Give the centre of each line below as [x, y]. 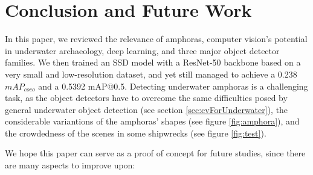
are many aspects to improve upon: [70, 165]
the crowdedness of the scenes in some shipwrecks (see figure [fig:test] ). [136, 133]
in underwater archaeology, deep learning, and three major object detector [142, 50]
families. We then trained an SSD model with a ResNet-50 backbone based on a [153, 62]
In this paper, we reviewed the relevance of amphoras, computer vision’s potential [156, 39]
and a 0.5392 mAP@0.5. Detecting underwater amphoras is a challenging [173, 86]
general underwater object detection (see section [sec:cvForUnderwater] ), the [147, 109]
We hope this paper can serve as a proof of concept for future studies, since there [155, 153]
